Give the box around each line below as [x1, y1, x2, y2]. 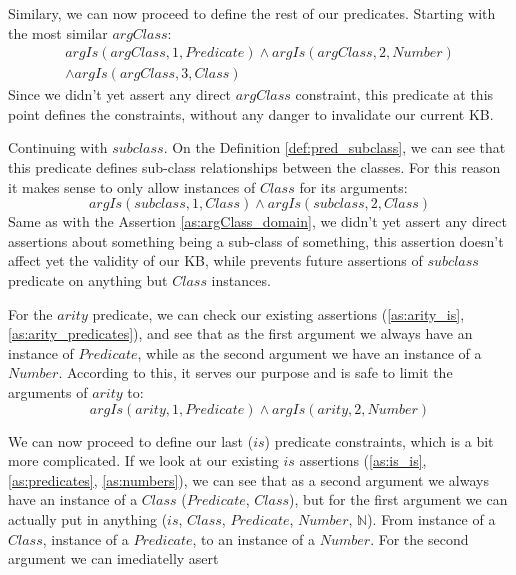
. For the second [370, 528, 469, 549]
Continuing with [8, 137, 108, 158]
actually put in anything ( [8, 508, 168, 529]
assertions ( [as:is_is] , [299, 450, 427, 471]
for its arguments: [299, 176, 408, 197]
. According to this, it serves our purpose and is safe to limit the [58, 362, 453, 383]
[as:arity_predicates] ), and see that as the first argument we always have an [8, 323, 473, 344]
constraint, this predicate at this [295, 84, 494, 105]
